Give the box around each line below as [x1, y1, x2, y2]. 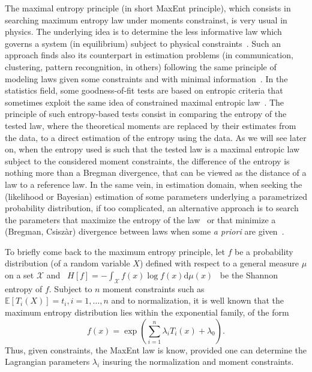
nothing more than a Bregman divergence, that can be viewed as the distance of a [5, 166, 307, 179]
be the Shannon [220, 269, 278, 281]
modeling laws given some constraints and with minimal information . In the [5, 72, 288, 85]
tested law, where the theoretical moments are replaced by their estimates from [5, 119, 296, 131]
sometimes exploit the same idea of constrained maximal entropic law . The [5, 95, 284, 108]
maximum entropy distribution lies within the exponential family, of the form [5, 306, 289, 319]
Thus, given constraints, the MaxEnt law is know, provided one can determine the [5, 343, 307, 356]
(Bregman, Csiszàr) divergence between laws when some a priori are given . [5, 225, 284, 238]
